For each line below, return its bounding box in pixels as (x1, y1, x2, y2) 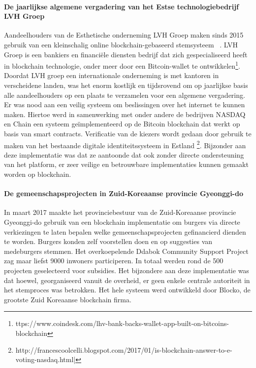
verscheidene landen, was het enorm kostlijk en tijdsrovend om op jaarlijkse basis (4, 80, 248, 90)
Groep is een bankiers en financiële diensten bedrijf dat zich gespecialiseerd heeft (4, 49, 248, 59)
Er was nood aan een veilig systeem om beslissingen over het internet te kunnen (4, 99, 245, 110)
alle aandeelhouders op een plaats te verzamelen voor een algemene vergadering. (4, 89, 245, 100)
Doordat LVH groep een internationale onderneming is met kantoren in (4, 70, 219, 81)
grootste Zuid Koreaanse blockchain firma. (4, 294, 131, 304)
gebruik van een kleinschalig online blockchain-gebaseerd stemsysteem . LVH (4, 39, 238, 49)
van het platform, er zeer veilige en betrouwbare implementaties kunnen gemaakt (4, 159, 249, 169)
